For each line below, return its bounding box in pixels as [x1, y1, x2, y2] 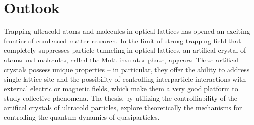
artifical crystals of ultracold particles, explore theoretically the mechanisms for [4, 102, 242, 112]
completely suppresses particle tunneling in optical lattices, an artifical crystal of [4, 45, 246, 55]
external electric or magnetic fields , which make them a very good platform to [4, 83, 238, 93]
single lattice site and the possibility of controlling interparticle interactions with [4, 74, 246, 84]
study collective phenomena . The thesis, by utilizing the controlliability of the [4, 93, 237, 103]
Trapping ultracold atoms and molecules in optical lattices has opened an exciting [4, 26, 250, 36]
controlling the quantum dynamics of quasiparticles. [4, 112, 160, 122]
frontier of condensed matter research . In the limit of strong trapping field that [4, 35, 241, 45]
